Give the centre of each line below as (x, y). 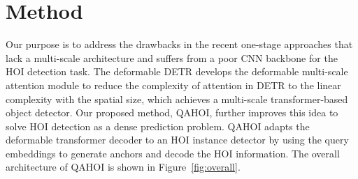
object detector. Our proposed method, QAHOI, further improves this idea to (172, 112)
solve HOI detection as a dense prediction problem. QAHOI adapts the (158, 126)
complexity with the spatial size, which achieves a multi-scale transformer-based (177, 99)
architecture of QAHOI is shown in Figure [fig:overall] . (123, 167)
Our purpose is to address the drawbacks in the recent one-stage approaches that (179, 44)
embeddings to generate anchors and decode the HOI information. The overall (173, 153)
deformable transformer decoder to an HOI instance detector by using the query (177, 140)
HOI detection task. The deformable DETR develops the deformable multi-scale (177, 71)
